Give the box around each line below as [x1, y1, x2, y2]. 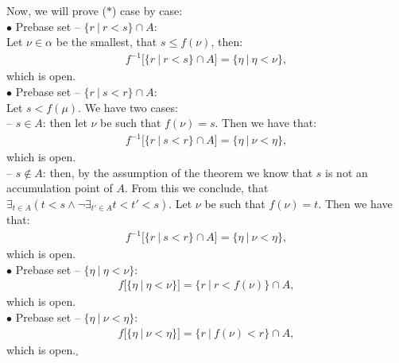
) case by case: [112, 2, 183, 18]
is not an [325, 164, 368, 180]
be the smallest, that [56, 33, 157, 50]
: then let [42, 114, 87, 131]
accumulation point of [6, 180, 113, 196]
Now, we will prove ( [6, 2, 107, 18]
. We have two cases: [78, 98, 178, 115]
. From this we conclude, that [124, 180, 269, 196]
